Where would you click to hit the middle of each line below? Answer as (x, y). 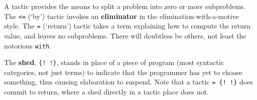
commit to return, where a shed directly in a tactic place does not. (106, 92)
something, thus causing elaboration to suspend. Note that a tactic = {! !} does (128, 82)
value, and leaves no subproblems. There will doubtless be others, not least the (125, 35)
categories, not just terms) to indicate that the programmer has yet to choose (123, 72)
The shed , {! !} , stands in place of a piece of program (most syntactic (114, 62)
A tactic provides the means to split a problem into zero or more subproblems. (125, 6)
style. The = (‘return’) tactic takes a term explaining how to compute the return (127, 26)
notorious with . (28, 45)
